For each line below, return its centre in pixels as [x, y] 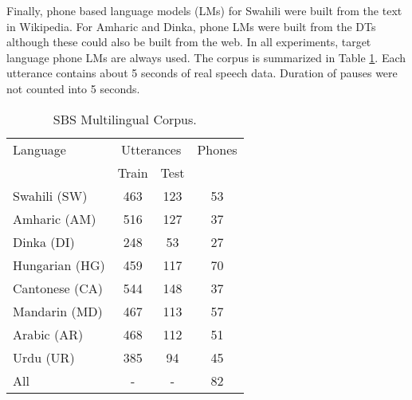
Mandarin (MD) [58, 311]
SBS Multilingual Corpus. [125, 119]
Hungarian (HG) [59, 265]
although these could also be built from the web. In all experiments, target [189, 42]
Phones [217, 149]
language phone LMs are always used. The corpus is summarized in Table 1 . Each [206, 57]
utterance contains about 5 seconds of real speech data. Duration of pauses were [202, 73]
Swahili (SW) [50, 195]
